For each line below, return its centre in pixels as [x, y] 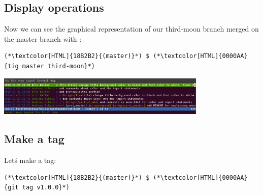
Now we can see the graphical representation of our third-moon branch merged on [131, 29]
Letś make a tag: [30, 160]
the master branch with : [43, 38]
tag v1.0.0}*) [46, 188]
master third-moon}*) [58, 66]
